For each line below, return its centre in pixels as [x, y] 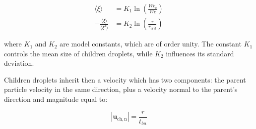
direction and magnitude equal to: [56, 99]
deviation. [19, 63]
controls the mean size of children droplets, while [78, 53]
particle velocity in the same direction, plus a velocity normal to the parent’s [121, 89]
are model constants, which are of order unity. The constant [151, 44]
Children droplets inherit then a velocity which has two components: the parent [125, 79]
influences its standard [200, 53]
